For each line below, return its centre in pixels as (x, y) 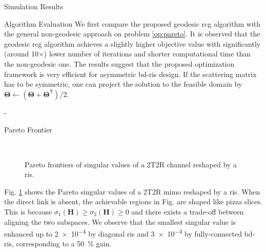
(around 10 (21, 54)
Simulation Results (34, 6)
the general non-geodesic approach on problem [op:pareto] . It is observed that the (132, 34)
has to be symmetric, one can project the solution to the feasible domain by (123, 84)
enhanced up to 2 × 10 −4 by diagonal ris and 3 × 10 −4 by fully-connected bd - (130, 233)
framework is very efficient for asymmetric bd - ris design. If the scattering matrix (130, 74)
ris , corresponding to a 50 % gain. (58, 244)
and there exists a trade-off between (188, 211)
